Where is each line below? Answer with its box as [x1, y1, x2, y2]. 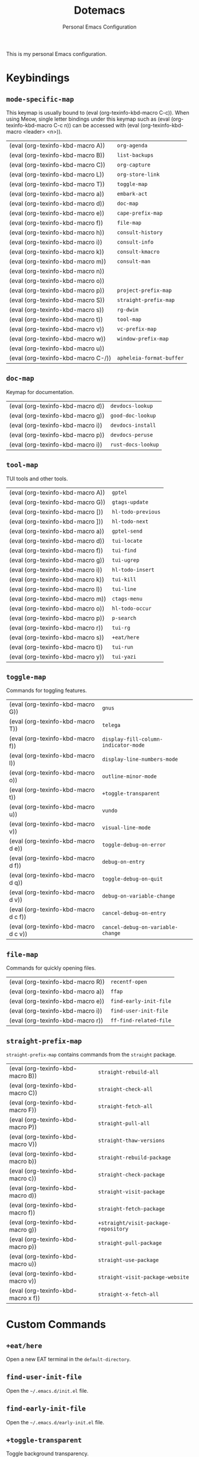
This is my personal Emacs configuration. [6, 50, 107, 57]
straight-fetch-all [98, 1103, 153, 1109]
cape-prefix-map [117, 209, 163, 216]
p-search [111, 615, 137, 621]
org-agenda [117, 142, 148, 149]
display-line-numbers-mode [102, 756, 178, 763]
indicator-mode [102, 742, 145, 749]
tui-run [111, 643, 134, 650]
